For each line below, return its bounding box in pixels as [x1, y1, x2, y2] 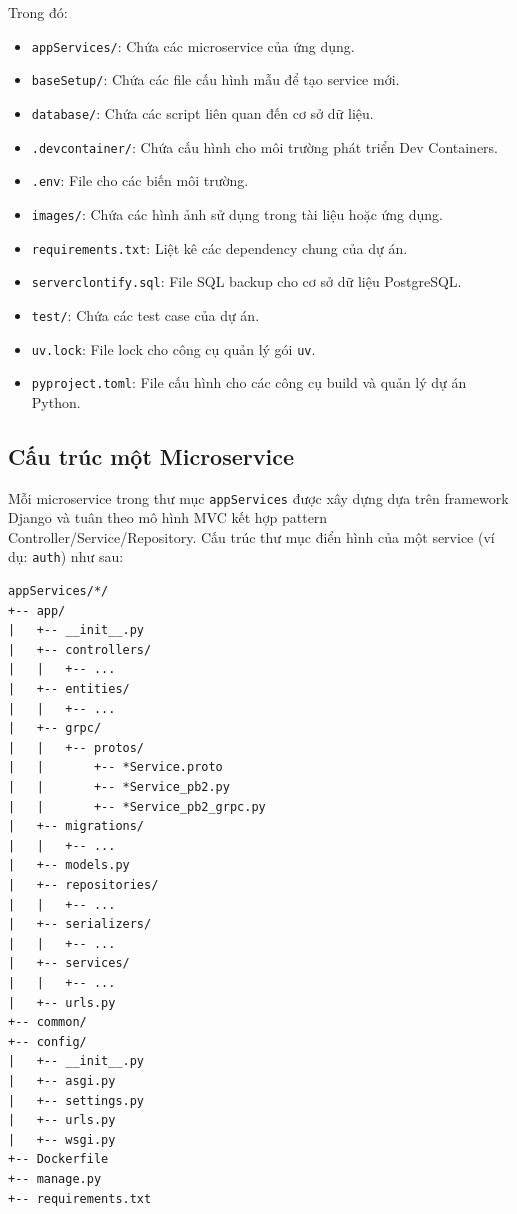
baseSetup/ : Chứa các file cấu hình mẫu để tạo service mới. [31, 69, 400, 90]
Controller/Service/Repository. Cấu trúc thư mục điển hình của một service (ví [8, 526, 495, 547]
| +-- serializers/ [8, 917, 152, 932]
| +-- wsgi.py [8, 1132, 116, 1147]
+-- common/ [8, 1015, 87, 1030]
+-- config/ [8, 1034, 87, 1049]
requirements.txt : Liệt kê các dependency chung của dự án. [31, 237, 408, 258]
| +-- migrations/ [8, 819, 145, 834]
